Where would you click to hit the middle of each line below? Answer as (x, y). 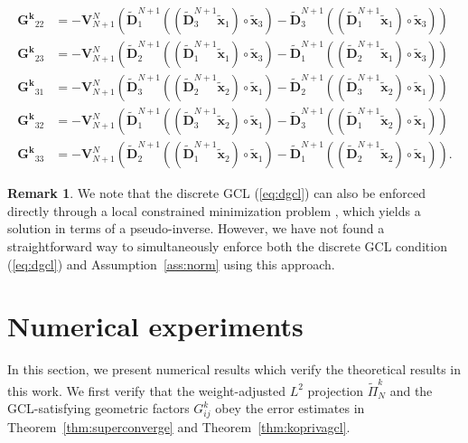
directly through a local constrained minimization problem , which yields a (214, 210)
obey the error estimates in (290, 408)
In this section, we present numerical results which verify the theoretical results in (234, 369)
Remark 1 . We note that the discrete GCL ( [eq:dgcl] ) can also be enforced (216, 193)
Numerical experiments (155, 326)
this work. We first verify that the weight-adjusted (146, 390)
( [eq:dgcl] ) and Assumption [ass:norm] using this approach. (171, 264)
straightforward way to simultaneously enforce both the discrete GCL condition (227, 245)
